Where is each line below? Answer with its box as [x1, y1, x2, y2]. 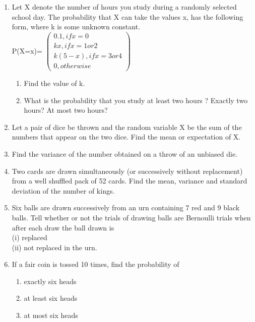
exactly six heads [24, 275, 77, 286]
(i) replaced [12, 232, 47, 243]
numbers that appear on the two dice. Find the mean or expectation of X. [12, 131, 241, 142]
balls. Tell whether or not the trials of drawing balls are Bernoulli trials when [12, 212, 251, 222]
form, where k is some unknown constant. [12, 21, 141, 32]
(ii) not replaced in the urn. [12, 242, 97, 252]
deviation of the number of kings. [12, 185, 115, 196]
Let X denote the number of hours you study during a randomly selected [12, 2, 237, 12]
